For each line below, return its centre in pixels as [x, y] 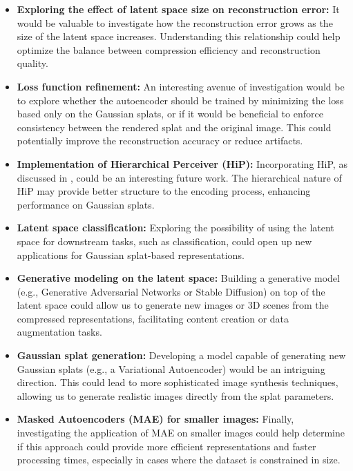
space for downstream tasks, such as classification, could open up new [164, 241]
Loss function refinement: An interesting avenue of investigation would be [181, 86]
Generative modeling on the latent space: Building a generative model [178, 278]
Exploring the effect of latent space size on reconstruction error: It [178, 9]
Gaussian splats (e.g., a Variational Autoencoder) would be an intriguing [171, 368]
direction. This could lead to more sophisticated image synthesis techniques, [178, 382]
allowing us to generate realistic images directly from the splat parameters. [175, 395]
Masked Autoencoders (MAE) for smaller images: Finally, [155, 419]
